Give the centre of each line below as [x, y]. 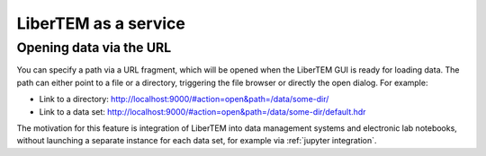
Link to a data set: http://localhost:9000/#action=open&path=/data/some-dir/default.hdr [202, 111]
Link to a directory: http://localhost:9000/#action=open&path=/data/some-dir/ [184, 100]
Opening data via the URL [94, 48]
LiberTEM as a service [101, 23]
